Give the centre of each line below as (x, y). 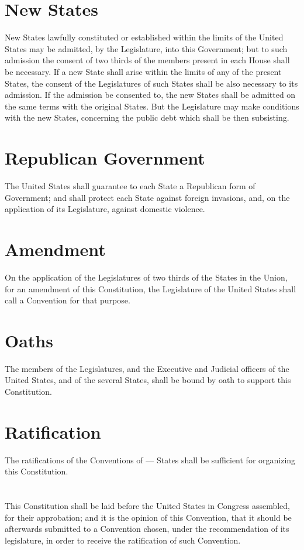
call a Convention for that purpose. (68, 300)
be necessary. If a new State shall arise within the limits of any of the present (143, 71)
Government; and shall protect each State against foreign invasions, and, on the (147, 197)
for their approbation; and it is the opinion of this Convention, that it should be (148, 517)
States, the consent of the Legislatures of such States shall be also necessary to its (151, 83)
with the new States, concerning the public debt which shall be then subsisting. (147, 117)
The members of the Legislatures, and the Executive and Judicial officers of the (147, 368)
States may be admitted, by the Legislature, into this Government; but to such (146, 48)
